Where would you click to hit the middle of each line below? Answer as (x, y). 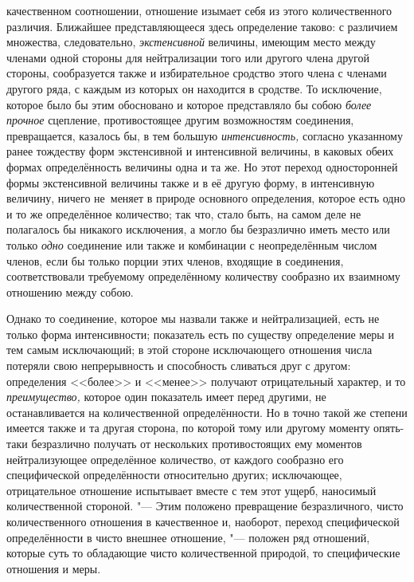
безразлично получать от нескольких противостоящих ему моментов (197, 444)
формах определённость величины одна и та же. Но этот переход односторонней (202, 166)
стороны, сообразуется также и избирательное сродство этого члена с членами (197, 73)
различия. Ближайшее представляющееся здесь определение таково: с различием (202, 26)
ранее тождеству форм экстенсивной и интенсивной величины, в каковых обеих (200, 151)
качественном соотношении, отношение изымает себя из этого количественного (199, 10)
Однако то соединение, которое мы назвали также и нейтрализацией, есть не (193, 319)
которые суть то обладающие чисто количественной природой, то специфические (203, 553)
